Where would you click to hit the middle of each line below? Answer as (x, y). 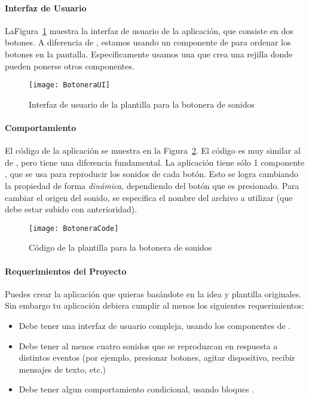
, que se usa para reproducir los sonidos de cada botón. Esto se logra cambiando (152, 174)
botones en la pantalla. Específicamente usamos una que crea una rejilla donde (149, 54)
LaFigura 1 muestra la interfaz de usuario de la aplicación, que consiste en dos (149, 30)
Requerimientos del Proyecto (66, 271)
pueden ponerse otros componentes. (70, 66)
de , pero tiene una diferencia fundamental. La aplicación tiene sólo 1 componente (155, 162)
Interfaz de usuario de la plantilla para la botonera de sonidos (142, 104)
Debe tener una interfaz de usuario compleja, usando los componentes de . (155, 326)
